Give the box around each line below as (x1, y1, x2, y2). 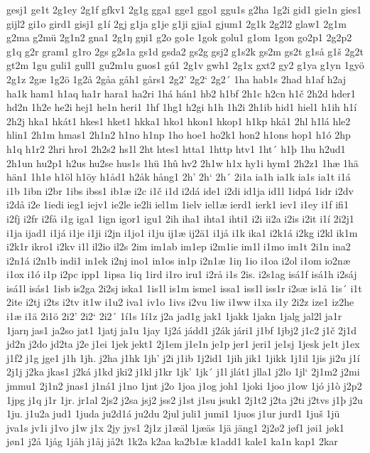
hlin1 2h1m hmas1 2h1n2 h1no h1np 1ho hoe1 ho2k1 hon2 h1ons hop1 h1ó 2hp (6, 127, 351, 142)
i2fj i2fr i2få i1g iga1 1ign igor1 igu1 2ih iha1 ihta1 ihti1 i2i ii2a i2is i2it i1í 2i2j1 (6, 210, 354, 225)
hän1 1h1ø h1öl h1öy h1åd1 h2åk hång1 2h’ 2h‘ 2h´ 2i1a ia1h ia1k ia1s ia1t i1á (6, 169, 351, 184)
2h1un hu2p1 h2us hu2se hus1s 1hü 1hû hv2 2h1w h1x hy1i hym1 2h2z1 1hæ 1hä (6, 155, 359, 170)
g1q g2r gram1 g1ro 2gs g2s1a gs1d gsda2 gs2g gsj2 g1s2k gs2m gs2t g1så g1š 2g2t (6, 43, 364, 58)
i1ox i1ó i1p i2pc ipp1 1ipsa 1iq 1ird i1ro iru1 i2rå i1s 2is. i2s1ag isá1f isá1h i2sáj (6, 267, 357, 282)
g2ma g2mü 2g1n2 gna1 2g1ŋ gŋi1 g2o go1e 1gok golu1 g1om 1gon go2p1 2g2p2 (6, 30, 352, 45)
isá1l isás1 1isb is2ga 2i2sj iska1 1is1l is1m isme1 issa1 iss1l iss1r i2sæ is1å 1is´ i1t (6, 280, 362, 295)
